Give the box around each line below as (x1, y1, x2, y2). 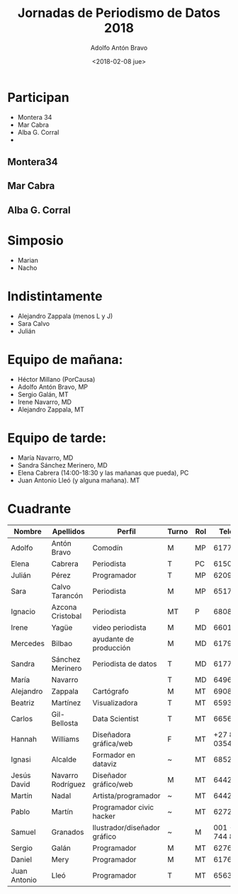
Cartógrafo (92, 686, 129, 696)
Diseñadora (92, 730, 131, 740)
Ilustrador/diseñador (92, 822, 161, 832)
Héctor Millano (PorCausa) (17, 375, 96, 383)
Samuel (11, 827, 36, 837)
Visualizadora (92, 698, 138, 708)
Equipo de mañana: (7, 351, 123, 368)
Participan (7, 89, 69, 106)
